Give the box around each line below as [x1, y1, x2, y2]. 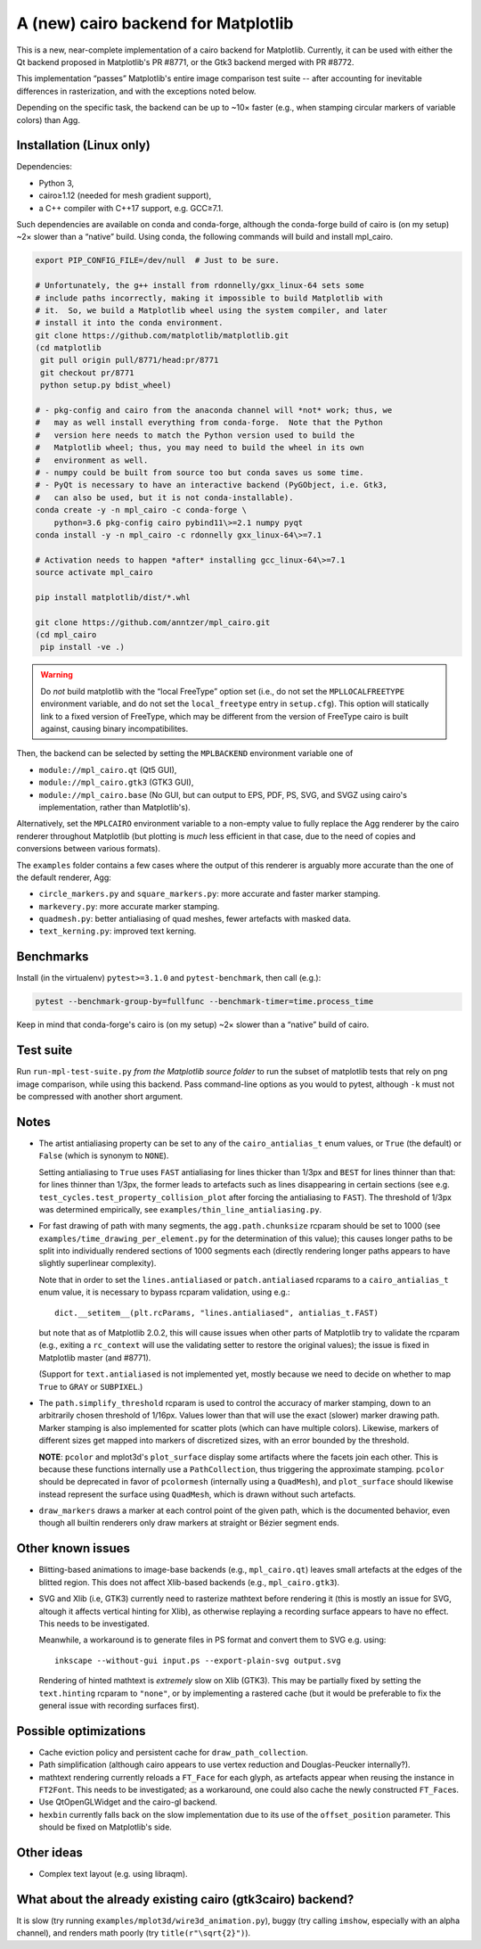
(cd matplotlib [35, 343, 102, 353]
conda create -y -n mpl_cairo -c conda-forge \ [35, 505, 247, 515]
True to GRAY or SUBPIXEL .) [38, 1381, 143, 1392]
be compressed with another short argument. [16, 1091, 183, 1102]
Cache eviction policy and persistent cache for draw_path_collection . [38, 1747, 309, 1757]
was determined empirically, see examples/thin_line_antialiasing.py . [38, 1204, 322, 1214]
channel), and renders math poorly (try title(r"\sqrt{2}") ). [16, 1928, 251, 1938]
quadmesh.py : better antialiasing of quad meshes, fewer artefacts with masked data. [38, 914, 352, 925]
